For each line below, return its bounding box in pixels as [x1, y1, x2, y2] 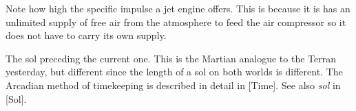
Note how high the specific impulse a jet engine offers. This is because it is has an [6, 1, 350, 15]
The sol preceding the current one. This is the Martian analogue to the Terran [6, 51, 336, 65]
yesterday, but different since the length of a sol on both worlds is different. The [6, 64, 343, 79]
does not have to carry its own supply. [6, 28, 167, 42]
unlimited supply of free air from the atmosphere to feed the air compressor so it [6, 14, 346, 29]
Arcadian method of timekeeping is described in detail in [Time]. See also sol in [6, 77, 341, 92]
